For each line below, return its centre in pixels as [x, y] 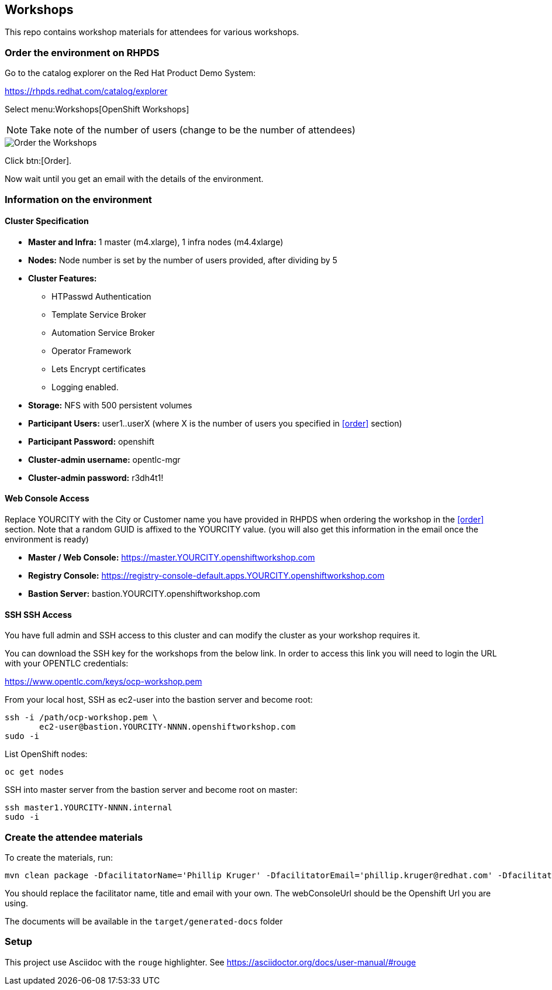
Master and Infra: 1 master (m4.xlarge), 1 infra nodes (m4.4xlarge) [156, 242]
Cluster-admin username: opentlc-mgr [104, 459]
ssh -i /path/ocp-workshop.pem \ [81, 718]
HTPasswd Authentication [101, 296]
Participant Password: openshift [91, 441]
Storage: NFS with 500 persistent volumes [110, 405]
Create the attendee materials [74, 837]
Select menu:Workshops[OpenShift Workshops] [97, 109]
